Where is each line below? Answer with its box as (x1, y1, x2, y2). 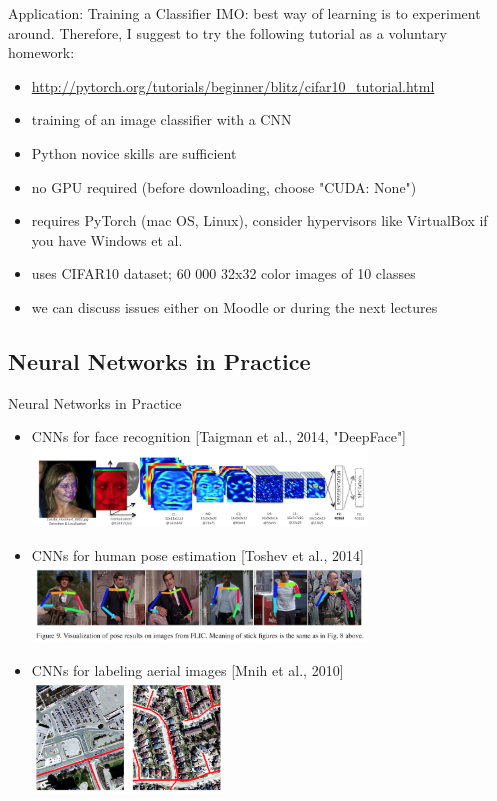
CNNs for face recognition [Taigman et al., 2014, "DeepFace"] (31, 426, 407, 447)
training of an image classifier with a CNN (31, 109, 292, 130)
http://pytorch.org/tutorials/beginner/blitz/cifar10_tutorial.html (31, 75, 435, 96)
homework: (8, 42, 75, 63)
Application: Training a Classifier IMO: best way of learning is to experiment (8, 3, 481, 23)
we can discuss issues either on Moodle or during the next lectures (31, 296, 438, 317)
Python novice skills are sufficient (31, 142, 237, 163)
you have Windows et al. (31, 229, 183, 250)
